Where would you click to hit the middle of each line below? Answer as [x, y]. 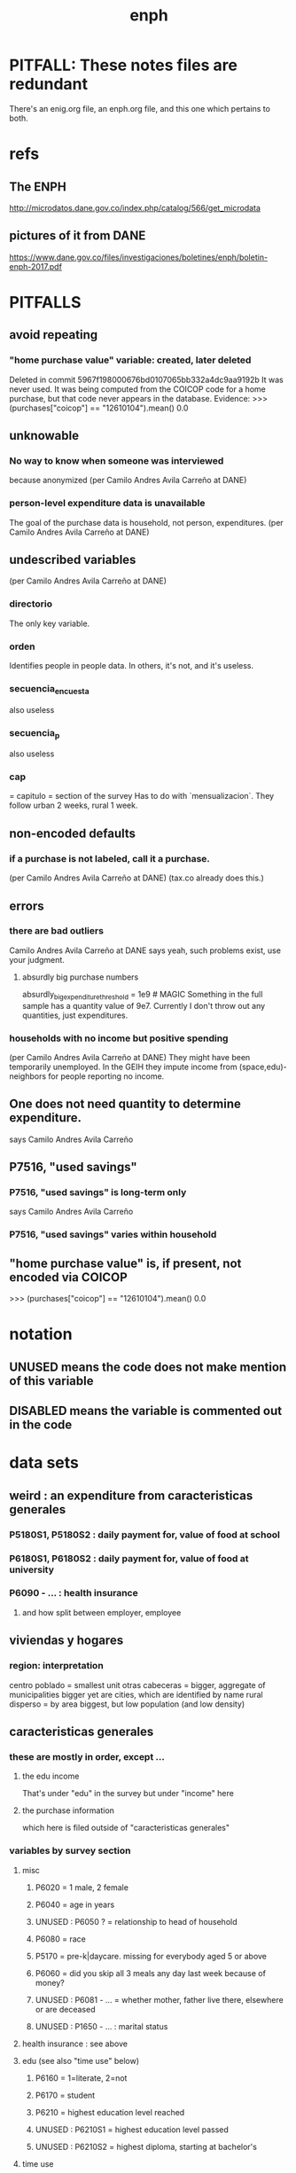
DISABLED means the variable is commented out [145, 1411]
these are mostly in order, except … [87, 1756]
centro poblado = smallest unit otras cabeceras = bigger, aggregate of [137, 1684]
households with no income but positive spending [119, 1038]
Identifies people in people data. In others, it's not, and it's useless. [132, 666]
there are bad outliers [57, 931]
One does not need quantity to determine [125, 1104]
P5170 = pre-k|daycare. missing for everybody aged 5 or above [151, 1956]
